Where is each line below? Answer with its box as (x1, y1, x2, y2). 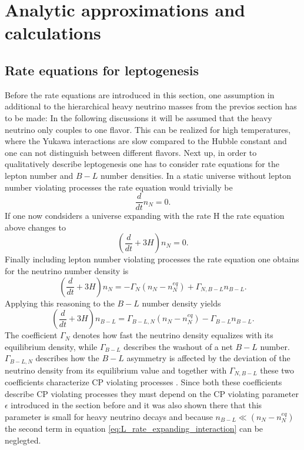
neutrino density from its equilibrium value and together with (5, 364, 227, 376)
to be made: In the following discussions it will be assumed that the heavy (5, 111, 272, 124)
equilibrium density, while (5, 340, 98, 352)
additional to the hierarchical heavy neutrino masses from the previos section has (5, 100, 297, 112)
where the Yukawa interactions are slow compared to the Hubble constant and (5, 135, 287, 147)
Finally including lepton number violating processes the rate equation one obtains (5, 253, 299, 265)
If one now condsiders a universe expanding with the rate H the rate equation (5, 209, 285, 222)
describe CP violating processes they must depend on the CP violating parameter (5, 387, 299, 399)
